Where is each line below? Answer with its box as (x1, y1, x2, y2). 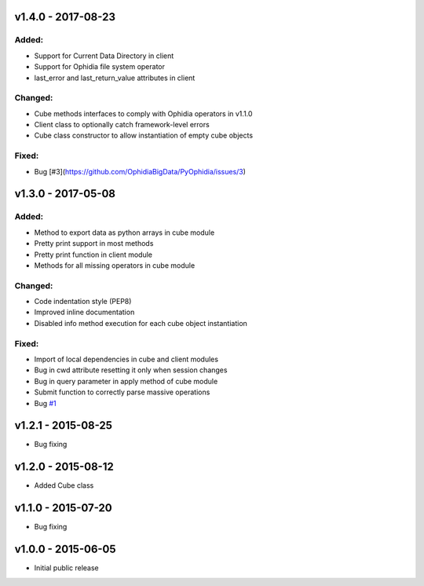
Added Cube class (34, 481, 94, 490)
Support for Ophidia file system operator (34, 62, 165, 71)
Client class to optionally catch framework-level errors (34, 120, 210, 130)
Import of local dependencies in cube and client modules (34, 354, 219, 364)
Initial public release (34, 563, 100, 573)
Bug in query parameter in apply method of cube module (34, 376, 218, 386)
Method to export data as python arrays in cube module (34, 228, 215, 237)
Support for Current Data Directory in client (34, 51, 174, 60)
